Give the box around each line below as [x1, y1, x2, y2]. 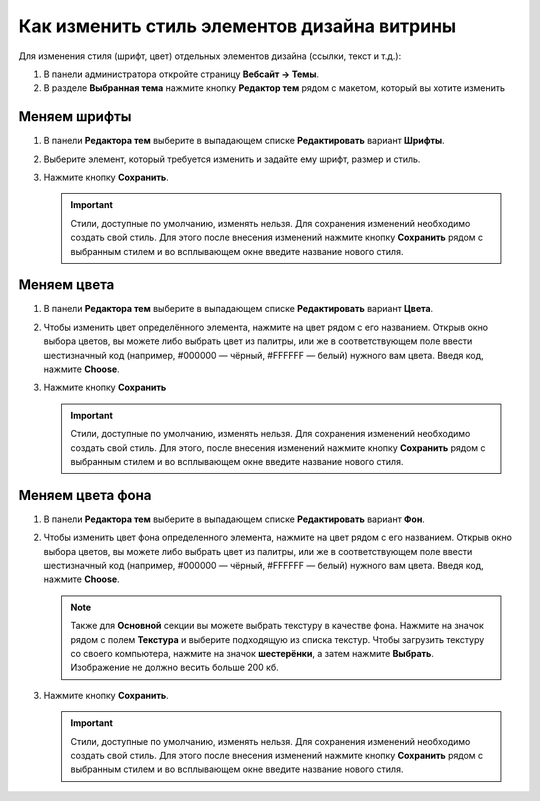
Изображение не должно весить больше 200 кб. [70, 661, 279, 674]
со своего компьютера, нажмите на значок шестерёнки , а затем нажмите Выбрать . [70, 648, 435, 660]
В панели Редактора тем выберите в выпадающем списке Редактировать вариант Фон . [43, 513, 425, 525]
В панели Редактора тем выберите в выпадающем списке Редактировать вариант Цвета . [43, 303, 434, 315]
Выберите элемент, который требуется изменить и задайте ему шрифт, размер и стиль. [43, 153, 421, 165]
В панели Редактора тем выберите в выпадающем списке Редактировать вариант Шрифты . [43, 135, 445, 147]
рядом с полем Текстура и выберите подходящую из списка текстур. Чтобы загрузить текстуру [70, 633, 485, 645]
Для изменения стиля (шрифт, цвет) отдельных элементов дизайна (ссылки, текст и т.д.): [18, 50, 402, 62]
